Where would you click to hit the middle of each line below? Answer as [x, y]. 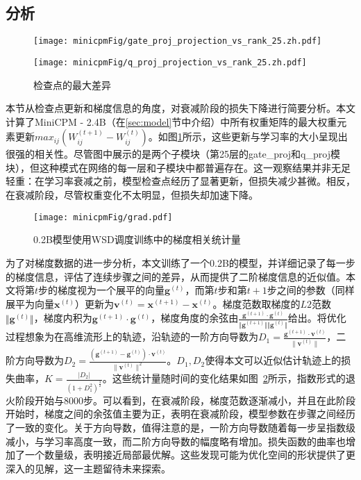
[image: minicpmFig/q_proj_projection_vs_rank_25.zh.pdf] [170, 62]
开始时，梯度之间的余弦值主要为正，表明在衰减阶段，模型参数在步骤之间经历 [180, 414]
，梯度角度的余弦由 [195, 318]
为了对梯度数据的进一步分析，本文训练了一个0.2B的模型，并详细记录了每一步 [180, 262]
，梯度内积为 [63, 318]
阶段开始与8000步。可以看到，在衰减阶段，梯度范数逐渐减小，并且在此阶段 [185, 400]
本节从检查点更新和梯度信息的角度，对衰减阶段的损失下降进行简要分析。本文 [180, 108]
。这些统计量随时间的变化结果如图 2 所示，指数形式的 [224, 378]
